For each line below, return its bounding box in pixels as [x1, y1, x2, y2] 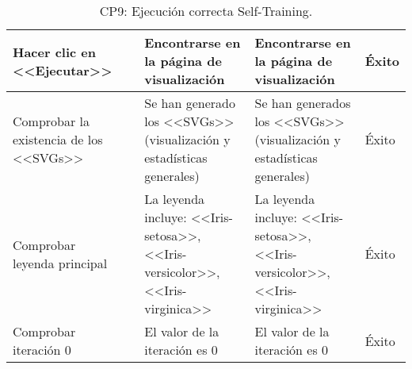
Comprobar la [13, 112, 90, 130]
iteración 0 [13, 340, 71, 359]
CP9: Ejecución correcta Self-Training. [99, 2, 313, 20]
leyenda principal [13, 253, 108, 272]
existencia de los [13, 130, 103, 148]
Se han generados [254, 94, 351, 112]
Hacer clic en [13, 42, 97, 61]
